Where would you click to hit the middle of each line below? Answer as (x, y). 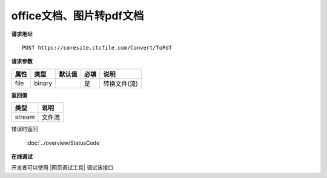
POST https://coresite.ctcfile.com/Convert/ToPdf (97, 48)
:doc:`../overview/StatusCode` (64, 143)
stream (25, 117)
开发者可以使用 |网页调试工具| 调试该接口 (62, 168)
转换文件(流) (121, 84)
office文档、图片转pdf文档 (78, 16)
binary (43, 83)
